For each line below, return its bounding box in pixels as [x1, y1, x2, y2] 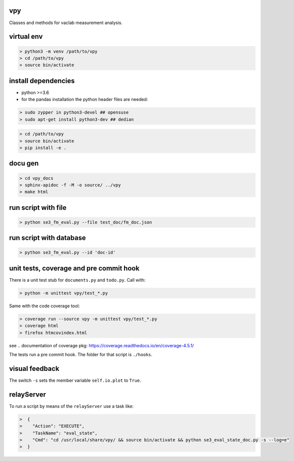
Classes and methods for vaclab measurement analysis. [9, 20, 123, 26]
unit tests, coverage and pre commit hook [9, 264, 140, 272]
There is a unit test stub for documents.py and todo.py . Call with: [9, 277, 146, 283]
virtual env [9, 33, 43, 41]
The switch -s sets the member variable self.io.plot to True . [9, 377, 141, 383]
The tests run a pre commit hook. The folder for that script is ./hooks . [9, 352, 153, 358]
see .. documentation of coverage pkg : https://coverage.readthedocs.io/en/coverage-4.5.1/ [9, 342, 194, 348]
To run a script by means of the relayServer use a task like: [9, 403, 134, 409]
